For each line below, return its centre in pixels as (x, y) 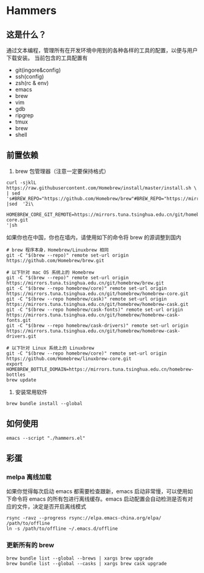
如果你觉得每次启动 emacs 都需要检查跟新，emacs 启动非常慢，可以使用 (97, 491)
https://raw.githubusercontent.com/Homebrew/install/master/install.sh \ (102, 188)
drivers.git (21, 336)
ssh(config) (29, 76)
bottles (16, 375)
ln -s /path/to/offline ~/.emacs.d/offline (62, 529)
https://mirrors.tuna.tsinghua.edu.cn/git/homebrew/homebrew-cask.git (97, 304)
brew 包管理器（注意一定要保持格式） (62, 171)
